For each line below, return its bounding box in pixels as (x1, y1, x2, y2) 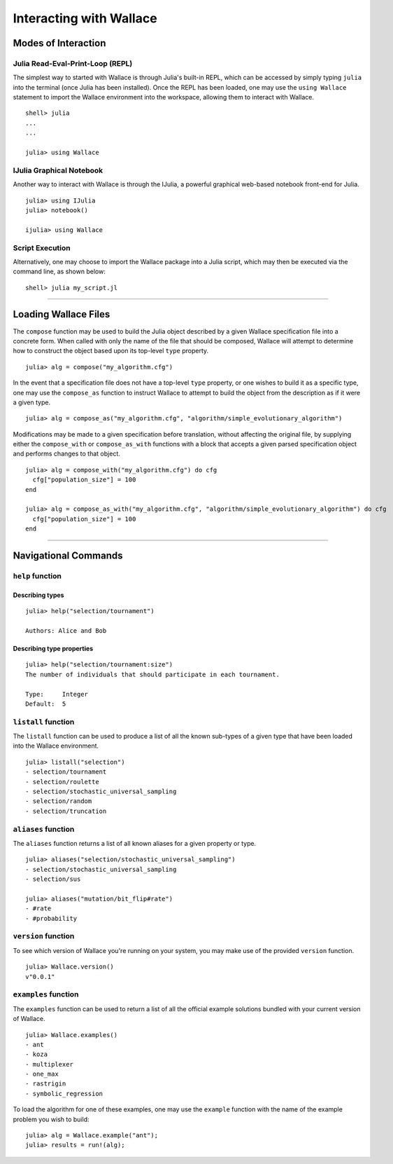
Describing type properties (13, 644, 94, 652)
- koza (25, 1050, 48, 1058)
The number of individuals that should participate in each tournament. (25, 670, 280, 678)
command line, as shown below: (13, 267, 106, 276)
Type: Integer (25, 690, 89, 698)
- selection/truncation (25, 807, 107, 815)
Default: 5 (25, 699, 66, 708)
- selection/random (25, 797, 92, 805)
